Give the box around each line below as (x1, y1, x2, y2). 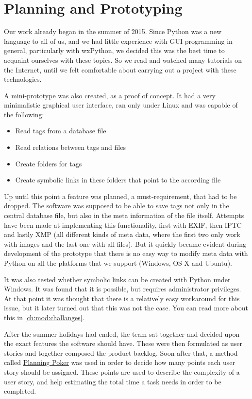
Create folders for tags (15, 158, 82, 168)
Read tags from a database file (15, 126, 106, 136)
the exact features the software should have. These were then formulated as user (4, 338, 242, 348)
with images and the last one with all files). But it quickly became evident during (4, 238, 247, 249)
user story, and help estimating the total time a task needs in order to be (4, 376, 221, 386)
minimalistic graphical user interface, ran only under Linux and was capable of (4, 100, 238, 110)
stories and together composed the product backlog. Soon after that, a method (4, 347, 238, 358)
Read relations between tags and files (15, 142, 126, 152)
